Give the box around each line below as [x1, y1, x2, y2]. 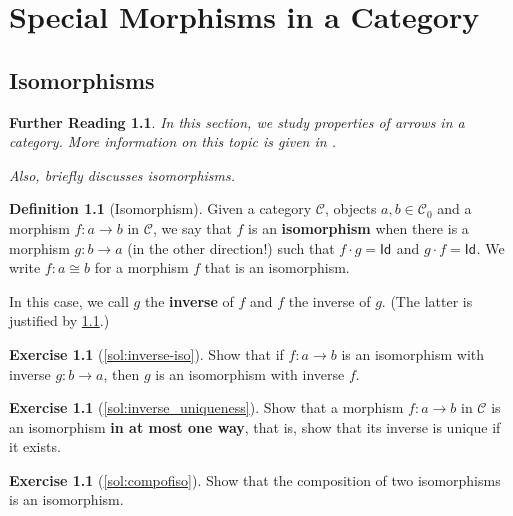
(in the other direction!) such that [127, 237, 335, 258]
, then [103, 363, 140, 384]
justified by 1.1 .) [9, 310, 110, 331]
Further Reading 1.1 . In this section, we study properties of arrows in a [9, 111, 465, 132]
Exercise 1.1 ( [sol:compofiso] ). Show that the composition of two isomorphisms [9, 469, 501, 490]
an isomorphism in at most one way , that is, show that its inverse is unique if [9, 416, 501, 437]
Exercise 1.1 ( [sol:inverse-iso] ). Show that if [9, 343, 284, 364]
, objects [324, 198, 377, 219]
